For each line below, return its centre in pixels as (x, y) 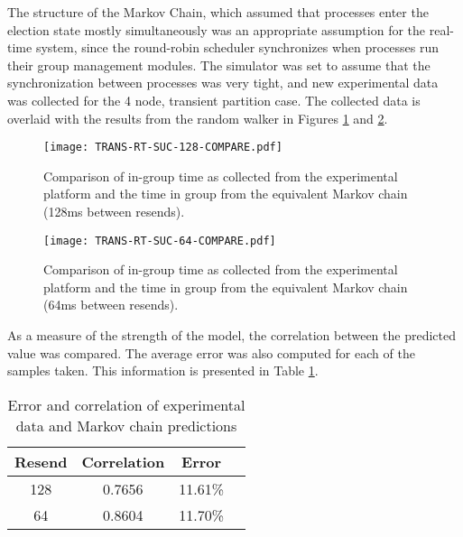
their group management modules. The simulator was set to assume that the (219, 65)
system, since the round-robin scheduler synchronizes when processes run (237, 47)
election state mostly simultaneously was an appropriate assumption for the (217, 29)
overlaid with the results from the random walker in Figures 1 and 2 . (198, 118)
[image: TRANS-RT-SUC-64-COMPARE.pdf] (160, 241)
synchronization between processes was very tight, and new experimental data (223, 83)
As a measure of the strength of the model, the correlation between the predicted (231, 335)
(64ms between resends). (111, 305)
